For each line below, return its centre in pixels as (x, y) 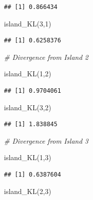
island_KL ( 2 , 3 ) (28, 191)
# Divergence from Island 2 (46, 57)
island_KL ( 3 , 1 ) (28, 23)
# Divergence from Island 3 (46, 140)
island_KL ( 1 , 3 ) (28, 157)
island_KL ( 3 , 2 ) (28, 107)
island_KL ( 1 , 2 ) (28, 74)
